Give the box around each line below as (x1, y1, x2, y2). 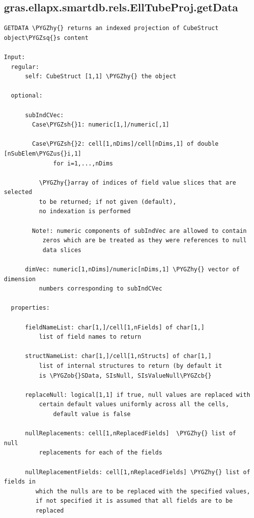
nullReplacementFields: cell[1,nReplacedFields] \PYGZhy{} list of (25, 468, 251, 476)
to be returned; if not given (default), (39, 198, 176, 205)
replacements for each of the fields (39, 449, 163, 456)
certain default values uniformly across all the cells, (39, 401, 229, 408)
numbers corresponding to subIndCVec (39, 285, 163, 292)
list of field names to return (39, 333, 141, 341)
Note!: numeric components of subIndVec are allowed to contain (32, 227, 247, 234)
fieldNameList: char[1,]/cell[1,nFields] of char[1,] (25, 324, 205, 331)
